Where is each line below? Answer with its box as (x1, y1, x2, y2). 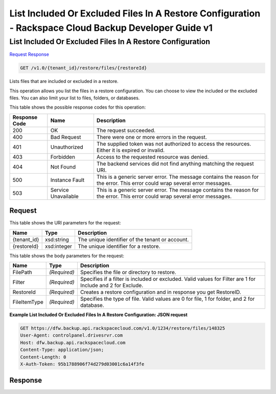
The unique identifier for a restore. (77, 242, 160, 250)
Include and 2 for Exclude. (80, 282, 143, 289)
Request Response (9, 51, 50, 57)
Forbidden (50, 153, 75, 160)
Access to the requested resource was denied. (96, 153, 209, 160)
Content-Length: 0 (20, 354, 66, 360)
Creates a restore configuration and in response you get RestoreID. (80, 288, 241, 296)
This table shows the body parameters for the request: (9, 253, 125, 259)
